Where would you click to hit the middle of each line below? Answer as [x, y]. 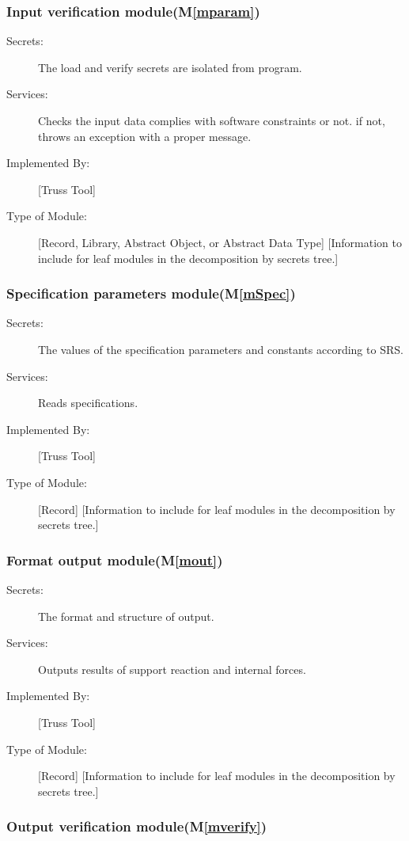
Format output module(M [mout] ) [115, 559]
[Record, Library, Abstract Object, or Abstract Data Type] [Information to [220, 242]
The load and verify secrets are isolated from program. [170, 67]
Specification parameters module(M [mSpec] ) [151, 293]
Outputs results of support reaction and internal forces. [172, 669]
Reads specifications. [88, 403]
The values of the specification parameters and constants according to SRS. [221, 349]
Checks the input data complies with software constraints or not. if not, [212, 120]
